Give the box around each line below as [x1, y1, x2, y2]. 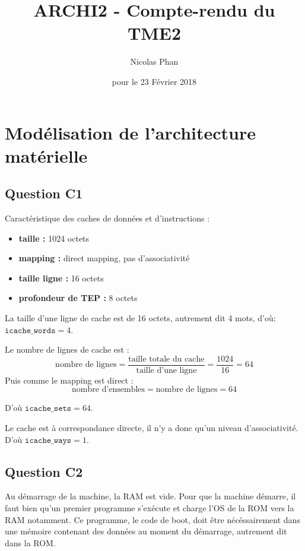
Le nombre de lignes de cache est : [5, 343, 129, 356]
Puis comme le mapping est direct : [5, 373, 134, 386]
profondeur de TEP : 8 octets [18, 292, 138, 304]
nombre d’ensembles [72, 385, 145, 394]
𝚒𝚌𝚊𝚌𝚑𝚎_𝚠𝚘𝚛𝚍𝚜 [5, 326, 56, 335]
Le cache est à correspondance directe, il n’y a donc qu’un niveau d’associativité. [5, 422, 298, 434]
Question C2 [5, 462, 83, 480]
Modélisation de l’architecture [5, 120, 256, 144]
